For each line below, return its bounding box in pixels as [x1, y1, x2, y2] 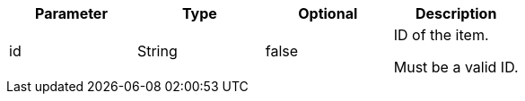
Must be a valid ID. [393, 58, 519, 76]
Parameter [34, 4, 108, 22]
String [136, 42, 178, 60]
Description [415, 4, 497, 22]
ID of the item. [393, 26, 489, 44]
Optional [298, 4, 358, 22]
